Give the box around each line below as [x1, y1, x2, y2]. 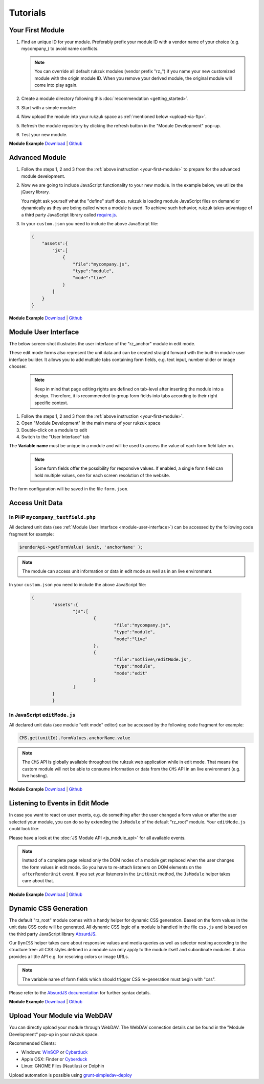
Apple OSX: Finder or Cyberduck [21, 1056, 88, 1062]
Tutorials [9, 7, 46, 18]
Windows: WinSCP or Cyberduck [21, 1049, 88, 1055]
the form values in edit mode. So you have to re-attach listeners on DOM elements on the [22, 864, 202, 870]
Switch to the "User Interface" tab [21, 434, 90, 440]
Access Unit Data [9, 499, 63, 507]
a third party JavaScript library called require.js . [21, 212, 117, 217]
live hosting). [22, 773, 48, 779]
